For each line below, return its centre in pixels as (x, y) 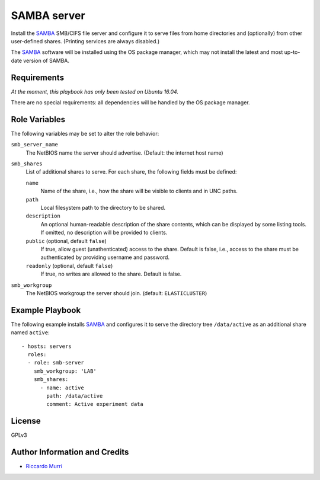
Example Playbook (46, 310)
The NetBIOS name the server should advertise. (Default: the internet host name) (124, 153)
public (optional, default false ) (66, 241)
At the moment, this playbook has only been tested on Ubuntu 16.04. (95, 91)
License (26, 421)
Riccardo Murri (44, 466)
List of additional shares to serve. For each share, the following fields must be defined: (131, 172)
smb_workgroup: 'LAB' (65, 371)
